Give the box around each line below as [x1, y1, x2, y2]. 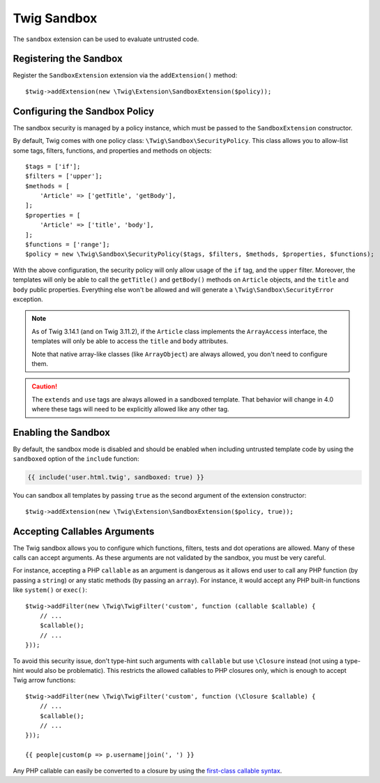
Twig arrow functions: [13, 676, 76, 685]
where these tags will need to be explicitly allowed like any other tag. [31, 405, 229, 413]
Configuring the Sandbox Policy [13, 105, 155, 117]
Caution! [31, 382, 58, 390]
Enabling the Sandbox [13, 426, 111, 439]
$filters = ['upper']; [25, 172, 103, 181]
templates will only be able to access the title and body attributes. [31, 337, 229, 345]
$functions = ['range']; [25, 241, 110, 249]
